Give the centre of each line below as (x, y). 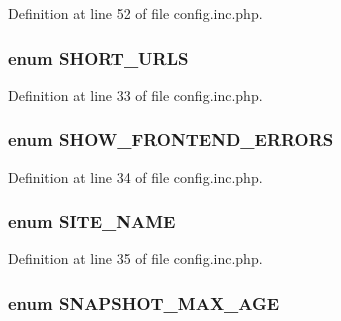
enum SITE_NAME (92, 221)
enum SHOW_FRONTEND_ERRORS (171, 139)
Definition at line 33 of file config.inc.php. (135, 94)
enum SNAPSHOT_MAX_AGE (144, 302)
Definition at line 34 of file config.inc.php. (135, 176)
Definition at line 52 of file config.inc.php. (135, 13)
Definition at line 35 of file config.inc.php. (135, 258)
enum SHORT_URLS (98, 57)
